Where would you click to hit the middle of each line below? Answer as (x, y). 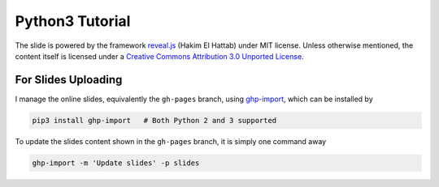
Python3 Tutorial (73, 21)
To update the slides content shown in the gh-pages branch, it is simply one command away (171, 141)
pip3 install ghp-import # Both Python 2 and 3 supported (154, 120)
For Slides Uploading (69, 80)
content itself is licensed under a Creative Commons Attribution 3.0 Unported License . (159, 56)
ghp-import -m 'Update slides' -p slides (116, 163)
